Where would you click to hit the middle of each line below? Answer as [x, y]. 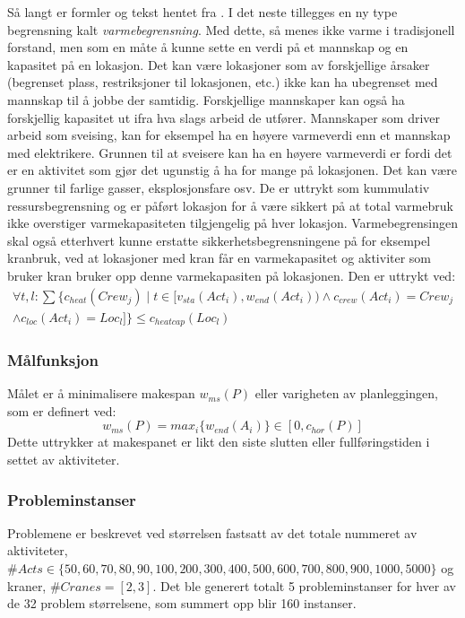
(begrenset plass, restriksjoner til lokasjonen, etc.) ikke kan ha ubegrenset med [223, 82]
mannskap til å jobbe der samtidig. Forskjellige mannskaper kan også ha [206, 99]
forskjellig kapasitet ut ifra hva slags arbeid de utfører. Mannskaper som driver [224, 117]
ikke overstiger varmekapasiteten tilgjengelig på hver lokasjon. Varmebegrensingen [232, 223]
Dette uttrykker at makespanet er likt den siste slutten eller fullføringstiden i [219, 442]
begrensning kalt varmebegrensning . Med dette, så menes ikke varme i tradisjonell [231, 29]
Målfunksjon [53, 359]
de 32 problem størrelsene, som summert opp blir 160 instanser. [182, 603]
